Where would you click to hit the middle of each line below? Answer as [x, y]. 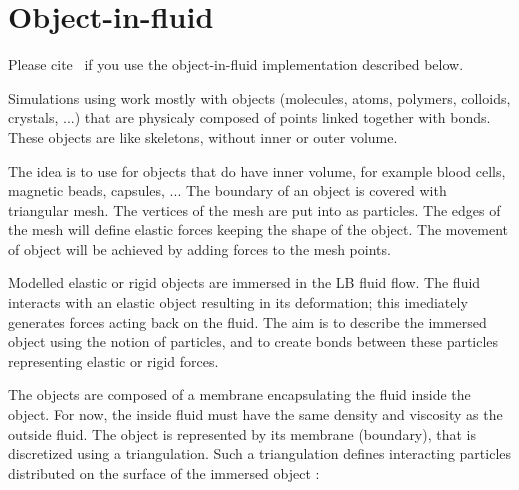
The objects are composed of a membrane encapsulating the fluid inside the [239, 394]
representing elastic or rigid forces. [113, 360]
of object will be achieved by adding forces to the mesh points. [199, 248]
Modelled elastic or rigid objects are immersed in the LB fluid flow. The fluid [244, 282]
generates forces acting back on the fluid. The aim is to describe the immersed [247, 321]
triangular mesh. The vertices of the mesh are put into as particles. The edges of [254, 209]
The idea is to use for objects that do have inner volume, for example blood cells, [257, 170]
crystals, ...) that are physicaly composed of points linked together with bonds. [249, 117]
